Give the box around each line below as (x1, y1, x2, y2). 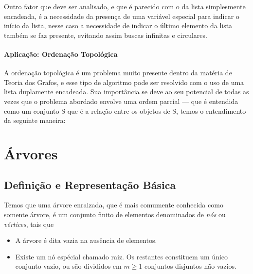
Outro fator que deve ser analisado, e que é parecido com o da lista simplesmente (4, 1, 246, 11)
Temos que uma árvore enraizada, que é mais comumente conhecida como (4, 200, 223, 210)
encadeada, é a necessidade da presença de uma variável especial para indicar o (4, 11, 239, 21)
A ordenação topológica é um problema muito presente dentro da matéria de (4, 68, 232, 78)
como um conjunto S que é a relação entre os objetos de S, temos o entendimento (4, 105, 246, 116)
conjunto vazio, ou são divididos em (15, 261, 122, 271)
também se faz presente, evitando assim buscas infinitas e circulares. (4, 30, 207, 40)
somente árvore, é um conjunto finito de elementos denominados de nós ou (4, 209, 226, 219)
